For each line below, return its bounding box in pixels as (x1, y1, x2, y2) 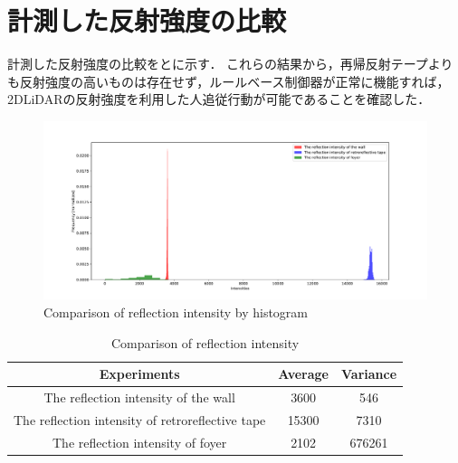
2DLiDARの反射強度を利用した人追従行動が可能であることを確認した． (7, 90, 431, 109)
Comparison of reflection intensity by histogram (43, 303, 309, 321)
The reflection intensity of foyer (52, 432, 227, 451)
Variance (340, 364, 397, 383)
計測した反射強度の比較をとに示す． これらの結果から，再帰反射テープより (7, 54, 453, 73)
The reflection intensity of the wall (43, 388, 235, 407)
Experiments (99, 364, 180, 383)
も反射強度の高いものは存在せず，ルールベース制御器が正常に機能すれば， (7, 71, 450, 90)
